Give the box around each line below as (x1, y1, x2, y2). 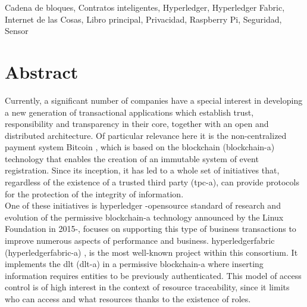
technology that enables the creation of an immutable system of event (5, 152, 259, 165)
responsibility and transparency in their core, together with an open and (5, 117, 269, 130)
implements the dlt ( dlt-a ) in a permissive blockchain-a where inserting (5, 258, 264, 270)
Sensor (5, 24, 29, 37)
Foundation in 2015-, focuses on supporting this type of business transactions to (5, 222, 296, 235)
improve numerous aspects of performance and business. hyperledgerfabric (5, 234, 275, 247)
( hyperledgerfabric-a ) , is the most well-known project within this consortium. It (5, 246, 298, 258)
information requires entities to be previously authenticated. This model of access (5, 269, 302, 281)
